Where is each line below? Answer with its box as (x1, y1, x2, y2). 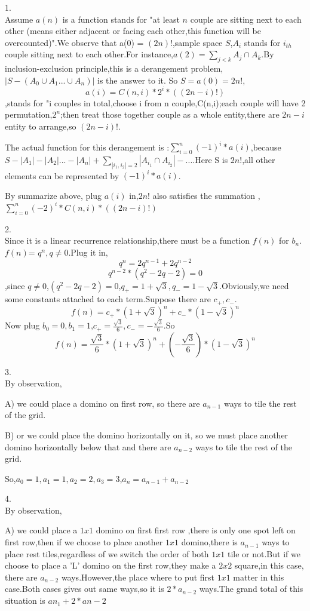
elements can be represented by (5, 169, 119, 182)
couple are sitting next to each (190, 13, 302, 25)
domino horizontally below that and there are (5, 440, 171, 453)
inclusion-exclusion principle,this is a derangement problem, (5, 62, 223, 75)
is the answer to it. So (97, 73, 178, 86)
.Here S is (192, 153, 228, 165)
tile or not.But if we (227, 547, 300, 560)
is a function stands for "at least (62, 13, 180, 25)
